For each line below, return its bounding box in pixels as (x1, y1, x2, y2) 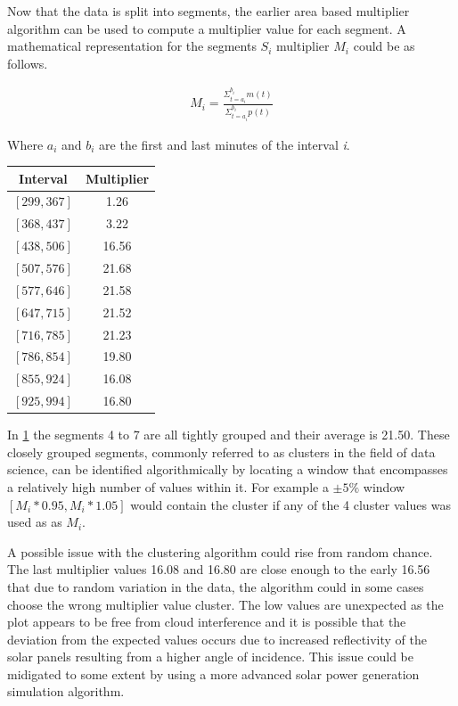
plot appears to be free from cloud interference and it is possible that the (7, 612, 406, 631)
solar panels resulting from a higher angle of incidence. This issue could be (7, 647, 414, 666)
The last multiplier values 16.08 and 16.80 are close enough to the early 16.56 (7, 560, 430, 579)
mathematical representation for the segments (7, 37, 257, 55)
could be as (353, 37, 415, 55)
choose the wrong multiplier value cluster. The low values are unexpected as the (7, 595, 444, 613)
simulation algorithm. (7, 682, 125, 701)
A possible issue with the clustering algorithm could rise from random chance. (7, 542, 433, 561)
